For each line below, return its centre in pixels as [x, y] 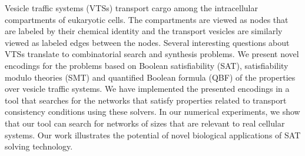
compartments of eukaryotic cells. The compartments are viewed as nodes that [147, 19]
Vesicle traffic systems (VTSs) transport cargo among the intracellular [131, 8]
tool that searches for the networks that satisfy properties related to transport [146, 100]
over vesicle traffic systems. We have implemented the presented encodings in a [147, 89]
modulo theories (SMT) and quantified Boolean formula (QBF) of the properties [150, 77]
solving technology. [39, 146]
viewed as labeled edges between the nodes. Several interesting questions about [147, 42]
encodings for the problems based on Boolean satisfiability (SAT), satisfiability [147, 65]
